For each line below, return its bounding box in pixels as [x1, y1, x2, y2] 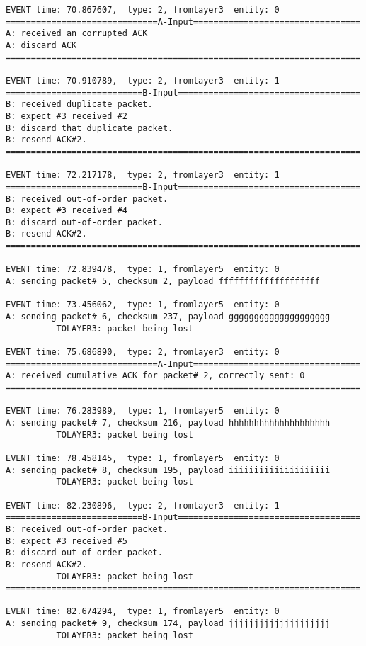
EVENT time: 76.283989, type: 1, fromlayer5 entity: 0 [6, 406, 280, 416]
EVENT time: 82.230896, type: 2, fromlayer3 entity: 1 [6, 500, 280, 511]
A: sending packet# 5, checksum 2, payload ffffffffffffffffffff [6, 276, 320, 287]
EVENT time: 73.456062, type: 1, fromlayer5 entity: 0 [6, 300, 280, 310]
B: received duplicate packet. [6, 99, 153, 110]
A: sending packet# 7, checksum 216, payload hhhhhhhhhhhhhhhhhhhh [6, 417, 331, 428]
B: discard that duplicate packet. [6, 123, 173, 133]
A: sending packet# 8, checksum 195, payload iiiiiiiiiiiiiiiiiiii [6, 465, 331, 475]
